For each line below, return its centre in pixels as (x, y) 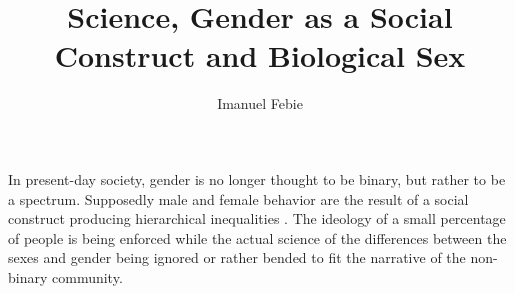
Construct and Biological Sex (260, 55)
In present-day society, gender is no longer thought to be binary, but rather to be (257, 178)
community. (87, 276)
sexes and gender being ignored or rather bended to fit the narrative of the (237, 257)
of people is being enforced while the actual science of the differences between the (257, 237)
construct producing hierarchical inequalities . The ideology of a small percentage (257, 218)
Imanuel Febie (260, 103)
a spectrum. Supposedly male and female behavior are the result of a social (238, 198)
